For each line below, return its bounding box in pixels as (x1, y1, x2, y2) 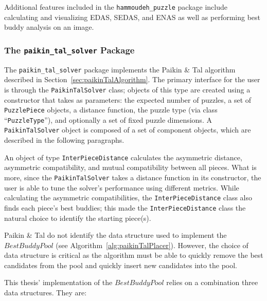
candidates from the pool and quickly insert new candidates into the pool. (4, 259, 238, 270)
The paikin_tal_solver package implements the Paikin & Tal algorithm (4, 64, 236, 74)
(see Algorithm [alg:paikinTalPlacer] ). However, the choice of (56, 239, 248, 250)
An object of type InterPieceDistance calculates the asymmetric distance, (4, 152, 242, 162)
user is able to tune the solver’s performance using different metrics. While (4, 182, 239, 193)
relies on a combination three (166, 277, 258, 288)
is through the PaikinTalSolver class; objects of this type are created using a (4, 84, 251, 95)
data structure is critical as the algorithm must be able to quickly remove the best (4, 250, 263, 260)
